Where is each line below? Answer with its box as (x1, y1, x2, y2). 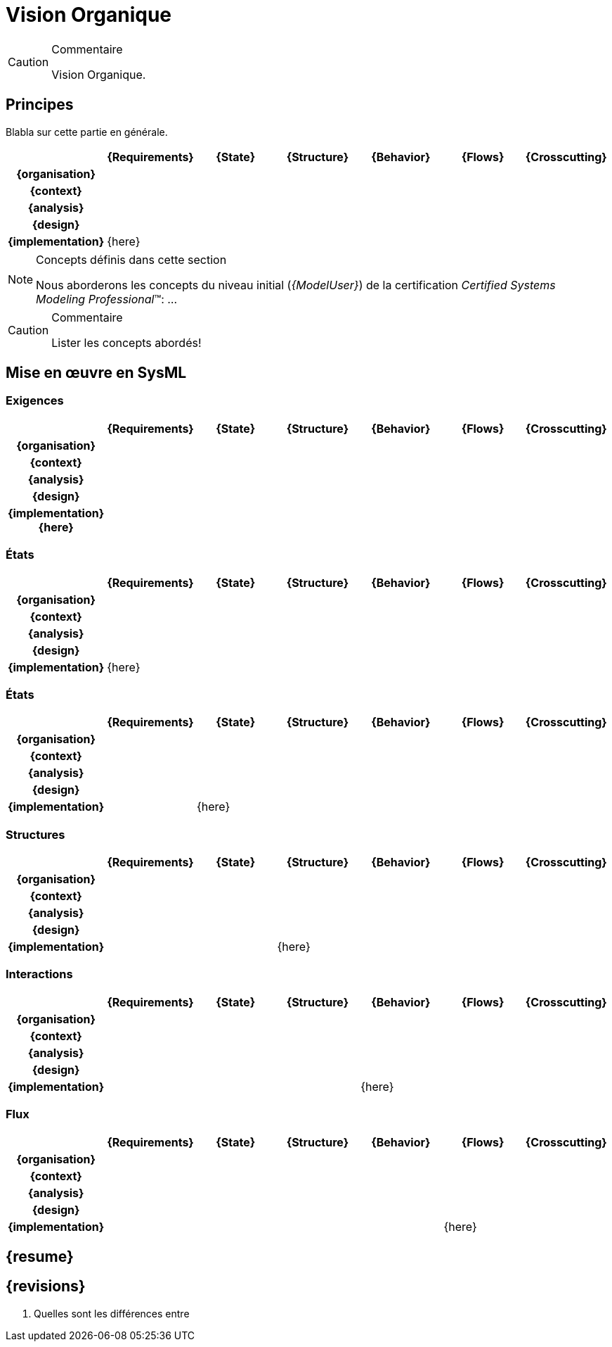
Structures (6, 827, 65, 842)
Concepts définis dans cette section (36, 252, 227, 267)
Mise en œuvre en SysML (6, 364, 187, 382)
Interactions (6, 967, 73, 982)
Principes (6, 96, 74, 114)
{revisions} (6, 1277, 86, 1296)
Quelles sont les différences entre (34, 1307, 190, 1320)
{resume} (6, 1247, 74, 1265)
